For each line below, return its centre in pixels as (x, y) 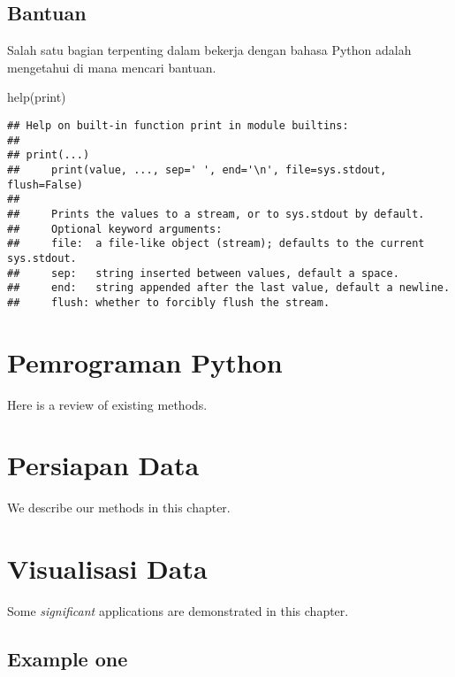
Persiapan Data (103, 465)
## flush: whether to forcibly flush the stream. (169, 302)
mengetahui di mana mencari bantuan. (112, 67)
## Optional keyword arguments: (115, 229)
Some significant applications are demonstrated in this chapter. (178, 611)
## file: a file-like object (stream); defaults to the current (216, 244)
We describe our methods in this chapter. (119, 508)
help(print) (37, 97)
